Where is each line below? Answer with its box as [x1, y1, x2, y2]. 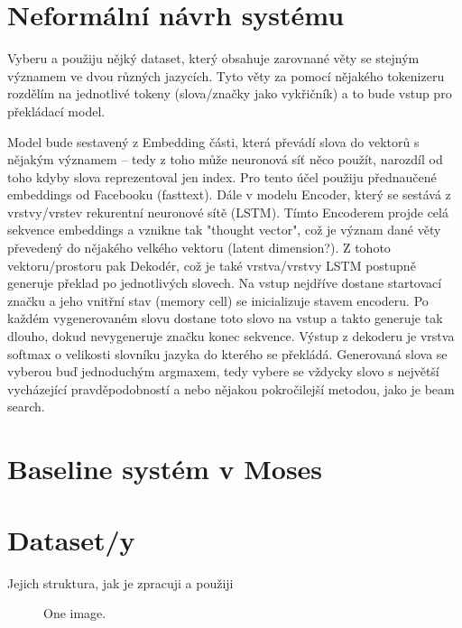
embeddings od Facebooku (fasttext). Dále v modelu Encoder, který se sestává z [7, 185, 451, 204]
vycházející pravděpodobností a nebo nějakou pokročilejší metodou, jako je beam [7, 379, 455, 398]
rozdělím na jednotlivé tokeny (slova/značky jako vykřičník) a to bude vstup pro [7, 84, 452, 103]
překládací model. [7, 101, 106, 120]
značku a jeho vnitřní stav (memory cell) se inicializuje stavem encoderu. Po [7, 291, 429, 309]
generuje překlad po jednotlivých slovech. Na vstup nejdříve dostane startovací [7, 273, 442, 292]
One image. [43, 604, 106, 623]
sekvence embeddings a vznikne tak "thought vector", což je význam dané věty [7, 220, 441, 239]
